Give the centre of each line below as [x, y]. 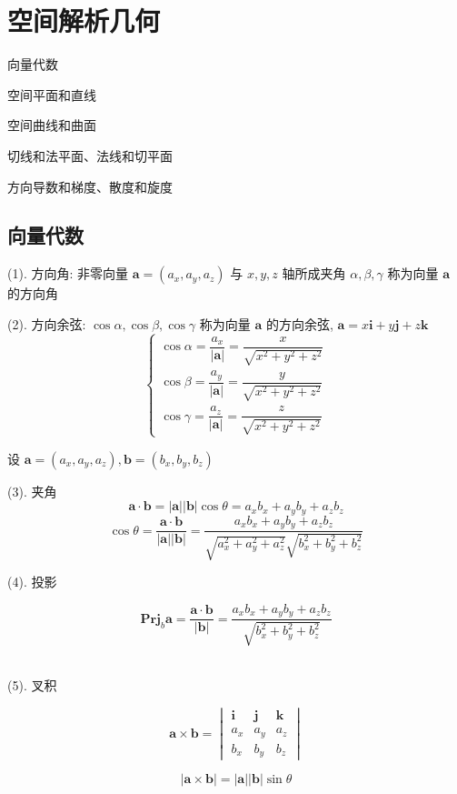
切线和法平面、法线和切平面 [90, 155]
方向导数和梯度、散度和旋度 [90, 186]
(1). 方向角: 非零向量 [68, 273]
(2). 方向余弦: [47, 323]
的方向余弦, [299, 323]
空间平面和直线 [52, 94]
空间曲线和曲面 [52, 125]
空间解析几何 [84, 20]
